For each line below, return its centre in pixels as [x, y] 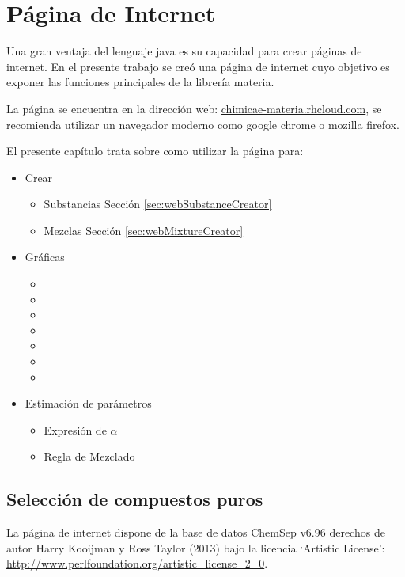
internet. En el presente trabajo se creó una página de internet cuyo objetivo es [198, 66]
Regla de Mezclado [89, 456]
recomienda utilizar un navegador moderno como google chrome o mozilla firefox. [203, 124]
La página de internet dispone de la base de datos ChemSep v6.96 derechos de [196, 532]
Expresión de [75, 429]
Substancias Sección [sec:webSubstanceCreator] [158, 204]
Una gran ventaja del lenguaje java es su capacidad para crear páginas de [184, 51]
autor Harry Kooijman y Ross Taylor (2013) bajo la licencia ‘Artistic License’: [196, 547]
